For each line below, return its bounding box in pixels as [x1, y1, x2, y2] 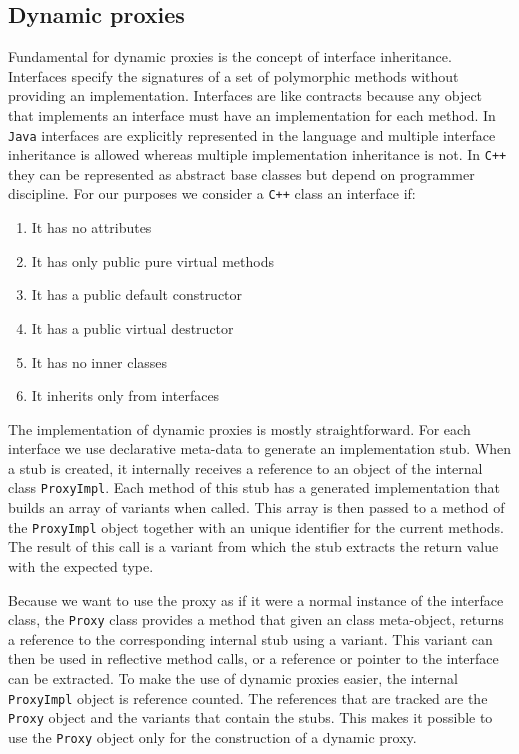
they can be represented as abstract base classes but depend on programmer [8, 163, 475, 184]
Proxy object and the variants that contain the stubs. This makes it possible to [8, 707, 493, 728]
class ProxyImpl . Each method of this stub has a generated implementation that [8, 477, 501, 498]
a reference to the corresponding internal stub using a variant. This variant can [8, 628, 493, 649]
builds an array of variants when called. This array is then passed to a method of [8, 497, 505, 518]
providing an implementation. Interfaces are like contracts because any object [8, 85, 483, 106]
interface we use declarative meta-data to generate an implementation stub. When [8, 438, 512, 459]
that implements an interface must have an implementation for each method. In [8, 104, 496, 125]
